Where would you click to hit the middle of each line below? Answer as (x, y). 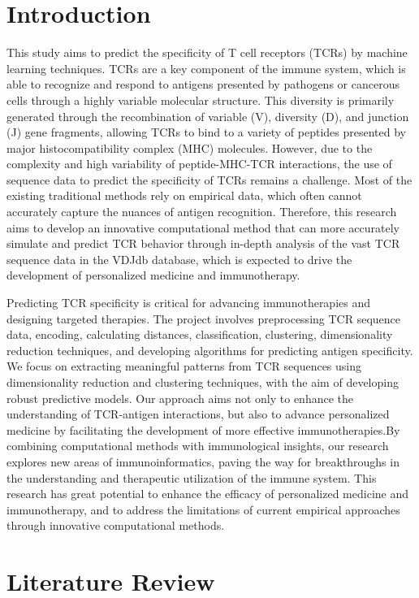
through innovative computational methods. (116, 525)
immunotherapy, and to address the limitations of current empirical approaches (203, 509)
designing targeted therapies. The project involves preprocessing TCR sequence (203, 318)
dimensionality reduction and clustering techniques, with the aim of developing (203, 382)
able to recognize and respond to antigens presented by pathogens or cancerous (203, 84)
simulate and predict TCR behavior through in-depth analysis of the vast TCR (203, 243)
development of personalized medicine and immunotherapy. (153, 275)
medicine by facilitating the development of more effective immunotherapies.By (203, 429)
